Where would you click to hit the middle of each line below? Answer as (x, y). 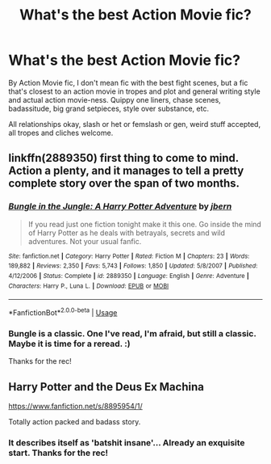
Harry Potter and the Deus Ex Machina (106, 387)
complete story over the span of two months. (124, 183)
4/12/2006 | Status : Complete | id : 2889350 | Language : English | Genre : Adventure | (129, 276)
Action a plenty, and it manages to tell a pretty (126, 171)
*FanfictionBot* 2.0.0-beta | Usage (63, 312)
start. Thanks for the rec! (58, 453)
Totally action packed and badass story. (75, 422)
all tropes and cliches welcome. (61, 133)
